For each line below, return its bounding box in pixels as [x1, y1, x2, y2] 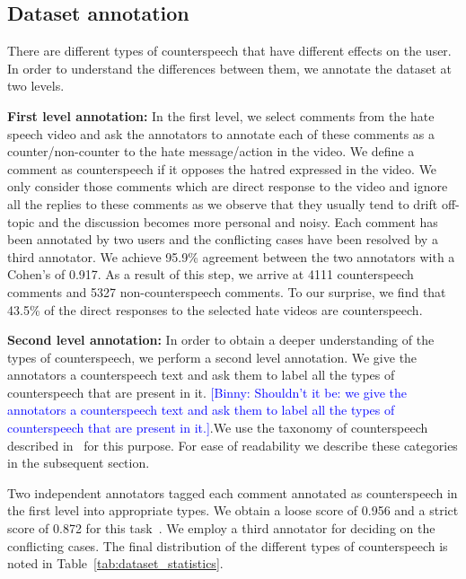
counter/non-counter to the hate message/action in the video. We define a [7, 142, 415, 161]
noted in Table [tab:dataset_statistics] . [7, 554, 224, 573]
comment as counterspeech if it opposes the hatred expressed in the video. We [7, 159, 437, 178]
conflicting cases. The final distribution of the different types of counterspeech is [7, 536, 448, 555]
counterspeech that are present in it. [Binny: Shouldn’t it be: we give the [7, 382, 407, 401]
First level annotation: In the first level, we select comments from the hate [7, 106, 435, 125]
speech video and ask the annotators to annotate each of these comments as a [7, 124, 435, 143]
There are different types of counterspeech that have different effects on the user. [7, 41, 452, 60]
